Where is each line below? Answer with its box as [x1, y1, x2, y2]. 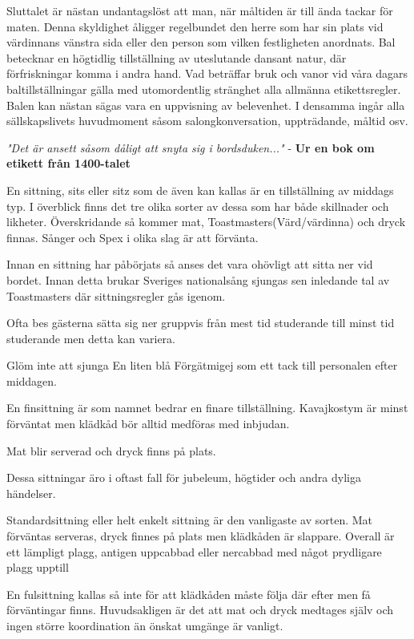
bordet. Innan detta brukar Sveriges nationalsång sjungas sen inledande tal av [6, 271, 390, 288]
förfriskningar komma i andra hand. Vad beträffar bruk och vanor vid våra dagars [6, 65, 408, 82]
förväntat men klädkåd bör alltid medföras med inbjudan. [6, 415, 290, 432]
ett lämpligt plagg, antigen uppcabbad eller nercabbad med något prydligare [6, 543, 382, 560]
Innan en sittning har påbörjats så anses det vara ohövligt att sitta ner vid [6, 256, 373, 273]
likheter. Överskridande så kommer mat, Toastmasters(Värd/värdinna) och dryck [6, 213, 406, 230]
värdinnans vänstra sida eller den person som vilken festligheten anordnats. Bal [6, 34, 396, 51]
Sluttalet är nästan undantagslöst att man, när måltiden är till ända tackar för [6, 2, 393, 18]
